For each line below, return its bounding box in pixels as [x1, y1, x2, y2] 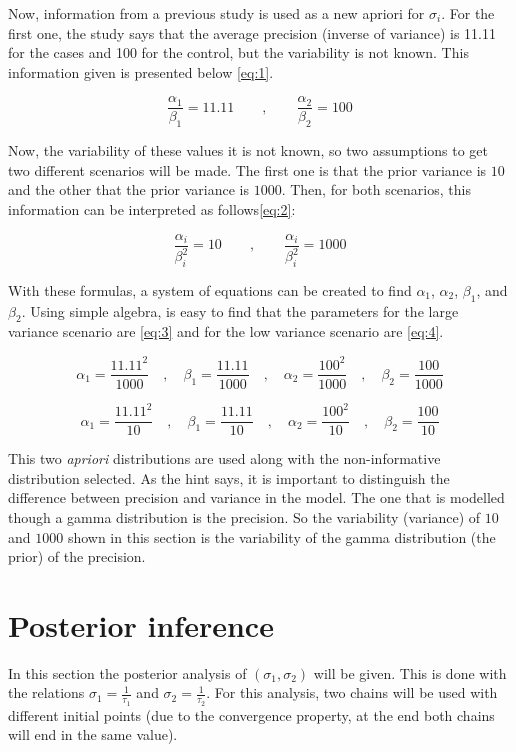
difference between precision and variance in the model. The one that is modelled [8, 487, 505, 508]
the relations [8, 682, 85, 703]
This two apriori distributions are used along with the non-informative [8, 448, 441, 469]
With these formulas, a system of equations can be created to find [8, 279, 412, 300]
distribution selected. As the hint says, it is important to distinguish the [8, 467, 450, 488]
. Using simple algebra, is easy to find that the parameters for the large [21, 300, 459, 321]
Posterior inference [8, 604, 274, 645]
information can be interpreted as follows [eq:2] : [8, 199, 296, 220]
